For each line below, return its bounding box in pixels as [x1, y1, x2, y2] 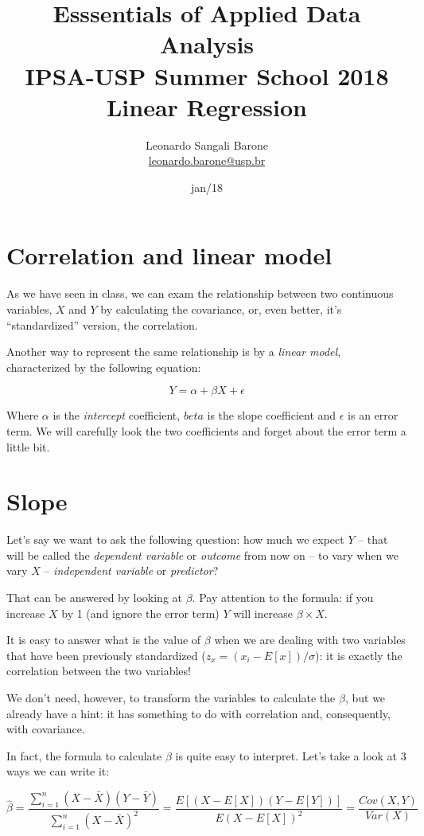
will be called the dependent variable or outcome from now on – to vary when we [6, 546, 399, 563]
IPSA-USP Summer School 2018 [25, 59, 389, 92]
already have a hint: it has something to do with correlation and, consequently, [6, 705, 391, 721]
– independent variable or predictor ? [44, 562, 219, 579]
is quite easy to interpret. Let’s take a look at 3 [175, 747, 406, 764]
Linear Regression [106, 90, 307, 123]
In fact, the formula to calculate [6, 747, 162, 764]
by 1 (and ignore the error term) [61, 604, 220, 621]
